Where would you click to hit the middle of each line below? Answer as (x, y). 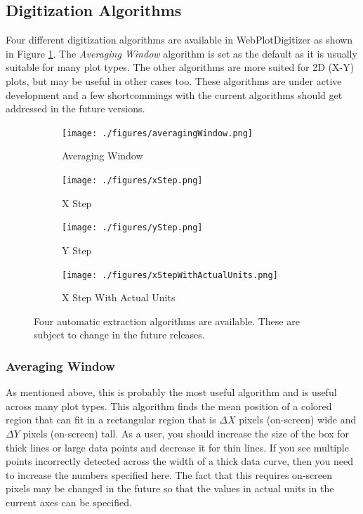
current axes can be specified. (69, 502)
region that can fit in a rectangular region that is (111, 420)
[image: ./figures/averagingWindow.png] (158, 133)
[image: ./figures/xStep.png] (132, 181)
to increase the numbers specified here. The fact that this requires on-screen (169, 474)
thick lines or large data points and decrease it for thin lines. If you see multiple (177, 447)
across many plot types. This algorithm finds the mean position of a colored (169, 406)
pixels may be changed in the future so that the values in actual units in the (170, 488)
